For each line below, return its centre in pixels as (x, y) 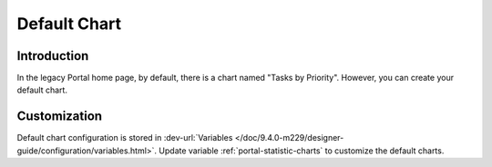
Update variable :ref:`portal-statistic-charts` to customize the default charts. (302, 151)
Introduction (53, 56)
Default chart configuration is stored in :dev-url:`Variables (125, 138)
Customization (60, 117)
